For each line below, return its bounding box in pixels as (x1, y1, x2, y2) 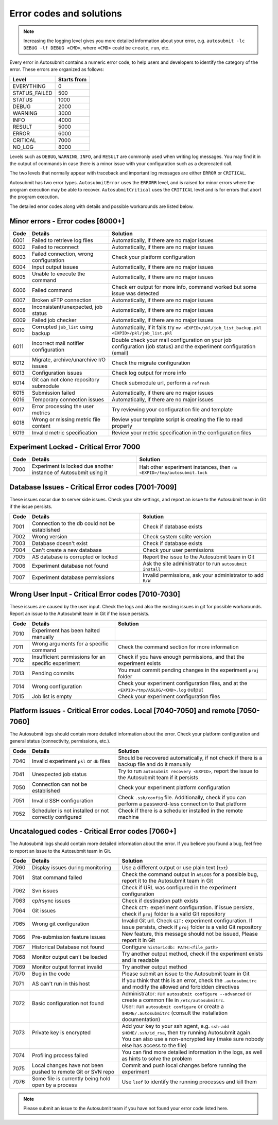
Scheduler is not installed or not (31, 807, 109, 814)
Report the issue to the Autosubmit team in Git (143, 553, 255, 560)
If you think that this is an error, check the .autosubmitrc (121, 977, 257, 984)
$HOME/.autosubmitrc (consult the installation (121, 1009, 228, 1016)
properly (111, 422, 133, 429)
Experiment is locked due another (31, 463, 114, 470)
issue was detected (111, 290, 159, 297)
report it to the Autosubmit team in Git (121, 877, 214, 885)
